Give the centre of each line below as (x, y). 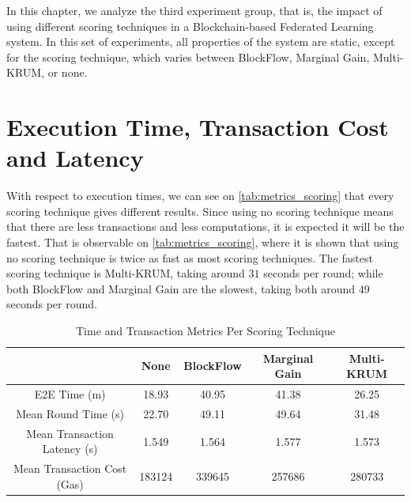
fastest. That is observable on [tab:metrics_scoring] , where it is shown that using (203, 242)
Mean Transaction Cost (70, 468)
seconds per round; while (323, 273)
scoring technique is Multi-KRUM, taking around (126, 273)
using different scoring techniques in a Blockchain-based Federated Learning (190, 26)
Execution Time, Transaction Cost (198, 127)
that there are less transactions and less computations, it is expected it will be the (205, 226)
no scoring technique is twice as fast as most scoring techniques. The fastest (190, 257)
